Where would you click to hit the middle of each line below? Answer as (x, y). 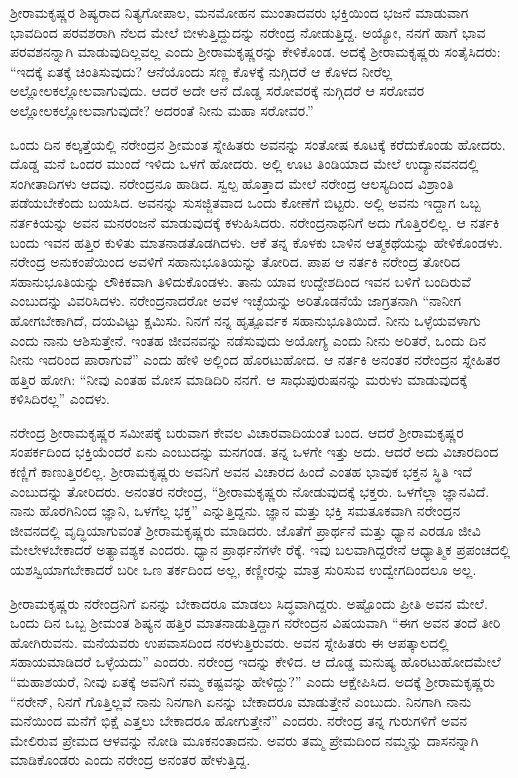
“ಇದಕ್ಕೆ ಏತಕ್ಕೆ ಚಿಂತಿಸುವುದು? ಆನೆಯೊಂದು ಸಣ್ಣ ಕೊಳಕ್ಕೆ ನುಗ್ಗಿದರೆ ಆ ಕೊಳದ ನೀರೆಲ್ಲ (201, 70)
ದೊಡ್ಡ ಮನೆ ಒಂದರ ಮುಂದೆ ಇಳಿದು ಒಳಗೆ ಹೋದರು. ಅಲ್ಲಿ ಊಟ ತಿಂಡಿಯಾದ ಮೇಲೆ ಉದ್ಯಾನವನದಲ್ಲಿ (244, 163)
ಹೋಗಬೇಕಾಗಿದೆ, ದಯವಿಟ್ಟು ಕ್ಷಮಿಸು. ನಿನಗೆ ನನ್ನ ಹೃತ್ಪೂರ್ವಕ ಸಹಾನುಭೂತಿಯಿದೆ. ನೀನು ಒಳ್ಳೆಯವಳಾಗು (245, 319)
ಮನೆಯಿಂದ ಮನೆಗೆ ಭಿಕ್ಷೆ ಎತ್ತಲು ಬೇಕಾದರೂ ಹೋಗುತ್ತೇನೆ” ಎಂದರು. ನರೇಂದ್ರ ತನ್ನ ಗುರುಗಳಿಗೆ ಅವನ (238, 720)
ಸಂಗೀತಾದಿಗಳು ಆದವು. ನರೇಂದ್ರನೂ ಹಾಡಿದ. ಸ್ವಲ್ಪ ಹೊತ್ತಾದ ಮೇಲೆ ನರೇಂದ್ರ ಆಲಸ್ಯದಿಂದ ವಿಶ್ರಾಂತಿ (232, 182)
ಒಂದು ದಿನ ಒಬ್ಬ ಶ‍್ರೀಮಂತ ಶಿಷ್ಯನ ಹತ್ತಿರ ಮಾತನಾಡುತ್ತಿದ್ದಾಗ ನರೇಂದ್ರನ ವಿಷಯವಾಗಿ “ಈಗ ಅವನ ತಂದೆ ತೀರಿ (255, 622)
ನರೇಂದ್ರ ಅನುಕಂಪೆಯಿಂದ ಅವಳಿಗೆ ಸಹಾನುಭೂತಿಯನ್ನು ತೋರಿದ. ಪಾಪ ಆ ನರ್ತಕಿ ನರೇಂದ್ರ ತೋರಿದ (235, 261)
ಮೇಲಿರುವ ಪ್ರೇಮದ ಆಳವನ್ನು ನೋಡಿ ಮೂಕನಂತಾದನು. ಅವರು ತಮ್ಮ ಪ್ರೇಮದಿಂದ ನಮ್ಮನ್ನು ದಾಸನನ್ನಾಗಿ (244, 739)
